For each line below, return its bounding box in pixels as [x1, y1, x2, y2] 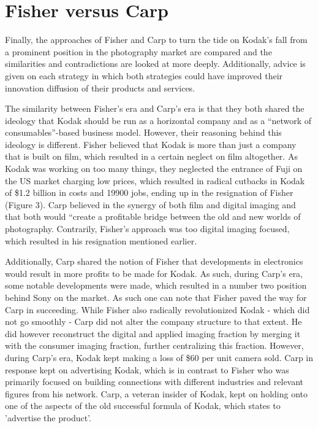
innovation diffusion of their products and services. [5, 81, 195, 94]
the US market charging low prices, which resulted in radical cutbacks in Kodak [5, 174, 305, 187]
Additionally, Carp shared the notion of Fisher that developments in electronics [5, 255, 303, 268]
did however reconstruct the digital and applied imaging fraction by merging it [5, 327, 301, 340]
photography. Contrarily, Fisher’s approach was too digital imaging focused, [5, 222, 290, 235]
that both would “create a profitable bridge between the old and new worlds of [5, 210, 301, 223]
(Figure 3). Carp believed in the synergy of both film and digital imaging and [5, 198, 296, 211]
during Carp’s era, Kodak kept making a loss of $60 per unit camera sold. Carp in [5, 351, 314, 364]
